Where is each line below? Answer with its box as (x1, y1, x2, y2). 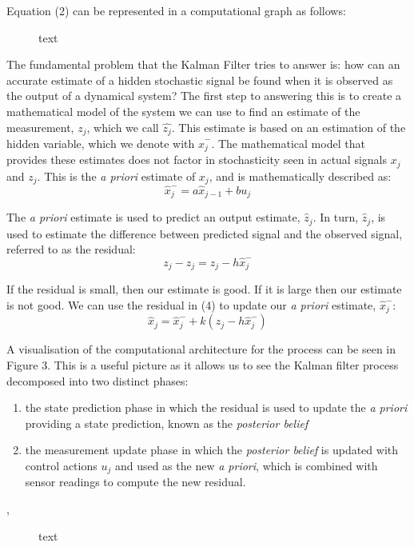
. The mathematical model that (211, 135, 365, 152)
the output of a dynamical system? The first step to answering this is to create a (6, 87, 402, 104)
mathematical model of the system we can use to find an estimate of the (6, 102, 360, 119)
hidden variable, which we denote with (6, 135, 195, 152)
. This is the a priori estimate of (37, 167, 196, 184)
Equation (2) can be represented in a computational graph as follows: (6, 2, 346, 18)
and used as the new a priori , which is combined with (114, 457, 378, 473)
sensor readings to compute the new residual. (25, 473, 246, 490)
